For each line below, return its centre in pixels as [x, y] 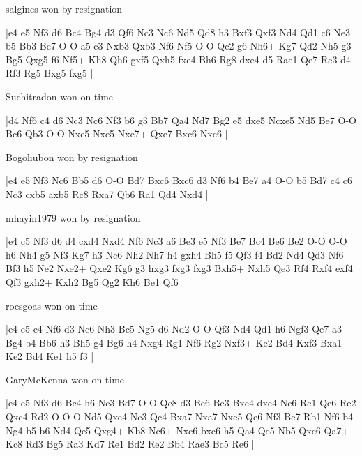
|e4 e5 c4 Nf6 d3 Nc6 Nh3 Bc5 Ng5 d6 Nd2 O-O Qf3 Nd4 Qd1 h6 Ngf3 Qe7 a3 [174, 329]
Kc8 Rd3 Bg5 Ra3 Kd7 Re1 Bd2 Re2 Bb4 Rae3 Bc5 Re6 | [130, 444]
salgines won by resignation [64, 8]
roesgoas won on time [52, 305]
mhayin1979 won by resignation [73, 217]
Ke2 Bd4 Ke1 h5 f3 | [50, 356]
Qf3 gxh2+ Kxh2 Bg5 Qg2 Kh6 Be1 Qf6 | [95, 281]
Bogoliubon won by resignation [72, 157]
